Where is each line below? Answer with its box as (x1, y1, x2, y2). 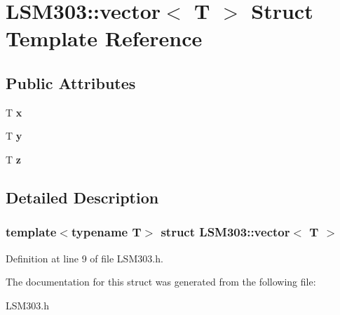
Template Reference (6, 24, 203, 53)
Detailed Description (6, 186, 159, 208)
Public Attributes (6, 72, 136, 93)
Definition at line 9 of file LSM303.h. (6, 250, 163, 265)
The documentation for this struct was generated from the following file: (6, 274, 316, 289)
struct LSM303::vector (161, 223, 290, 241)
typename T (71, 223, 142, 241)
